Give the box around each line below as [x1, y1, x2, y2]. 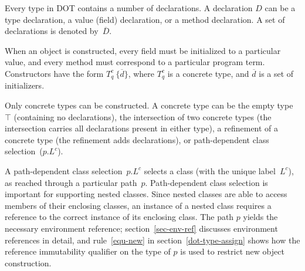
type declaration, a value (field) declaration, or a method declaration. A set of [5, 13, 285, 25]
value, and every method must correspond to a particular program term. [5, 56, 265, 68]
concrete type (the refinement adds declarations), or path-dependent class [5, 133, 269, 145]
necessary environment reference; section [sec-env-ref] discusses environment [5, 222, 278, 234]
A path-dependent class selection [5, 164, 123, 177]
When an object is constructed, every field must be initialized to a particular [5, 44, 281, 56]
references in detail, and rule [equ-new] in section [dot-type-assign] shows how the [5, 233, 300, 246]
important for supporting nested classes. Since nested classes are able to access [5, 188, 287, 200]
